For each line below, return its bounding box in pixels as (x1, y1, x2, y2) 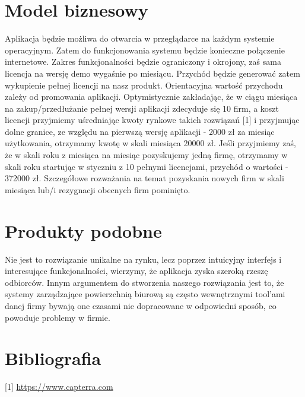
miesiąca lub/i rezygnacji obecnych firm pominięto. (5, 183, 190, 196)
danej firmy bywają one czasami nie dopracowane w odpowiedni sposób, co (5, 299, 277, 311)
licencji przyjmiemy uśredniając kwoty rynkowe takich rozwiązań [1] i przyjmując (5, 114, 300, 126)
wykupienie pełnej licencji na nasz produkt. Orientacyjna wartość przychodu (5, 78, 283, 91)
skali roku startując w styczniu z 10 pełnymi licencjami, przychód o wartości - (5, 160, 288, 172)
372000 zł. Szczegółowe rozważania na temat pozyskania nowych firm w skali (5, 172, 284, 184)
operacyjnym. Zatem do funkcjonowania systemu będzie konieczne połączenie (5, 43, 285, 56)
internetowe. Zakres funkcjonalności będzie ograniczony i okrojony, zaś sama (5, 55, 281, 68)
